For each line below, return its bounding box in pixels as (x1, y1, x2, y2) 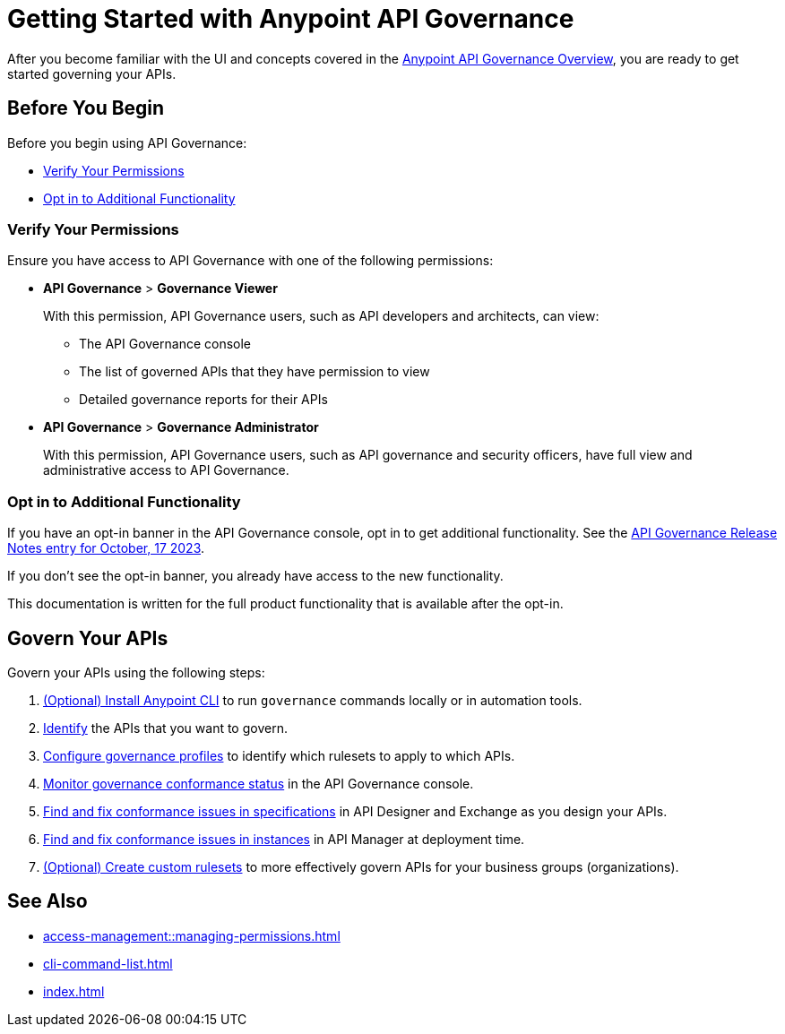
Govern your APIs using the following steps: (7, 664, 265, 680)
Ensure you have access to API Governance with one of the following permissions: (7, 253, 494, 269)
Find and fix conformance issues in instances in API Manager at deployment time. (43, 831, 525, 847)
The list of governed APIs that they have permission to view (79, 364, 430, 380)
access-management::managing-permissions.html (43, 927, 341, 944)
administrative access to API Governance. (43, 462, 289, 478)
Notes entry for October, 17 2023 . (7, 540, 205, 556)
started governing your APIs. (7, 65, 177, 82)
